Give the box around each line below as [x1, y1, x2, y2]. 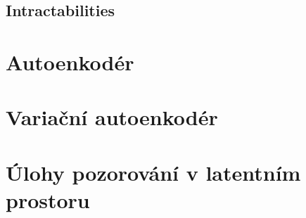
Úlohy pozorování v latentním [6, 158, 301, 186]
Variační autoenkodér [6, 103, 218, 132]
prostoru [6, 185, 90, 214]
